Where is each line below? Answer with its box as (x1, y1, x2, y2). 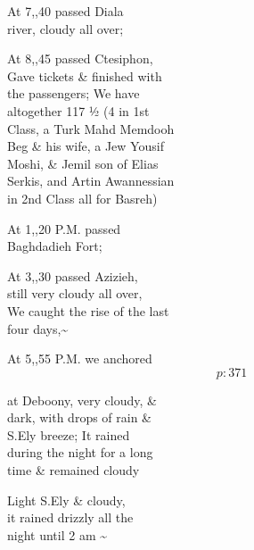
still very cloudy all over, (7, 284, 143, 303)
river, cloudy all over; (7, 19, 124, 37)
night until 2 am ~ (7, 525, 108, 544)
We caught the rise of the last (7, 301, 169, 320)
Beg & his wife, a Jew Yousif (7, 137, 164, 155)
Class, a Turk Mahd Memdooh (7, 119, 175, 137)
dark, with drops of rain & (7, 408, 152, 427)
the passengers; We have (7, 84, 140, 103)
